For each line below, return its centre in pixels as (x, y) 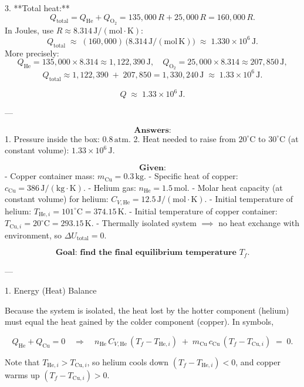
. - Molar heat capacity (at (235, 187)
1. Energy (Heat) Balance (51, 290)
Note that (22, 362)
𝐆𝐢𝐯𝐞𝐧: (153, 168)
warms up (22, 375)
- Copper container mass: (50, 176)
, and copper (258, 362)
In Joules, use (29, 30)
